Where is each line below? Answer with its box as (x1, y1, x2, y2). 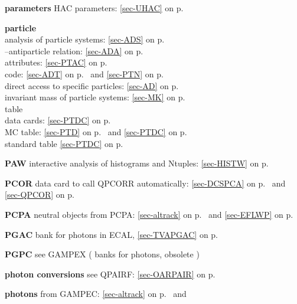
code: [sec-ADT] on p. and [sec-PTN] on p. (5, 67, 164, 80)
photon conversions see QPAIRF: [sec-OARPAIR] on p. (5, 267, 216, 280)
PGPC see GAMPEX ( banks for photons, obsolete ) (5, 248, 200, 260)
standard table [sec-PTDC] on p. (5, 137, 123, 149)
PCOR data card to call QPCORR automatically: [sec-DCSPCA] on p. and (5, 176, 286, 189)
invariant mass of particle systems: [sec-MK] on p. (5, 91, 185, 103)
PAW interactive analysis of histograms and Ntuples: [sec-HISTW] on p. (5, 157, 269, 169)
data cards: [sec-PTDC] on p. (5, 114, 111, 126)
